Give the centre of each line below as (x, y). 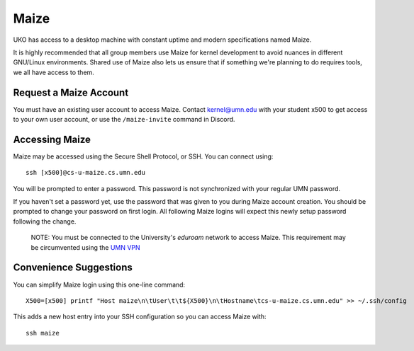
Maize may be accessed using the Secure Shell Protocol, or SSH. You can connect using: (143, 156)
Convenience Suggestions (73, 268)
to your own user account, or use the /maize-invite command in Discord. (124, 120)
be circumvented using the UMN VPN (86, 247)
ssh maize (43, 333)
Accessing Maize (52, 139)
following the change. (45, 221)
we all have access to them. (54, 72)
